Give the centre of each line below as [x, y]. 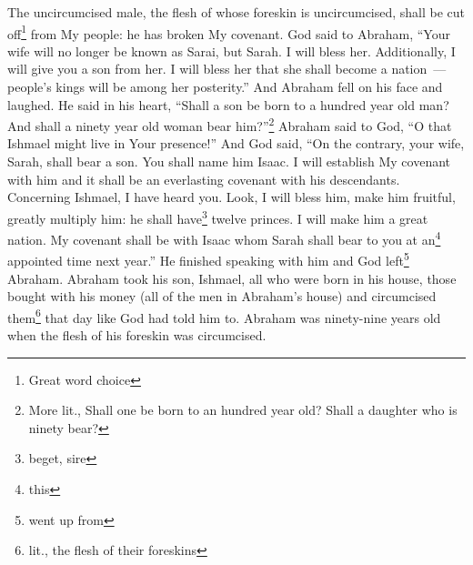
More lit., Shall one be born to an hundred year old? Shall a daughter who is [243, 410]
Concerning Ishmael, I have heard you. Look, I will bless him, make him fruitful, [231, 197]
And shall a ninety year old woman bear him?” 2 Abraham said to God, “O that [230, 124]
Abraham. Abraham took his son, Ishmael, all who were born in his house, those [232, 278]
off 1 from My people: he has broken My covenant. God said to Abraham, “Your [229, 32]
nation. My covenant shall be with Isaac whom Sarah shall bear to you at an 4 [224, 238]
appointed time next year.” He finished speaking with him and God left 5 [208, 259]
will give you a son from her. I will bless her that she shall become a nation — [227, 69]
